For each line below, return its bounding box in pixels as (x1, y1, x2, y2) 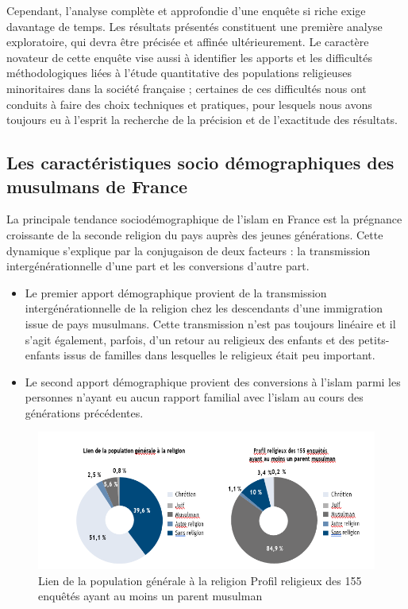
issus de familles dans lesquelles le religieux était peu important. (64, 347, 375, 363)
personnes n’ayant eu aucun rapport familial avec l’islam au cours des (25, 389, 364, 405)
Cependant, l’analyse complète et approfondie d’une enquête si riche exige (6, 2, 366, 18)
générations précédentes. (25, 404, 144, 421)
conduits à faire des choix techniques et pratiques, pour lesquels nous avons (6, 95, 372, 112)
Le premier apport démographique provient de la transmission (25, 284, 327, 301)
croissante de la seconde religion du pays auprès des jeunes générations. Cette (6, 226, 383, 242)
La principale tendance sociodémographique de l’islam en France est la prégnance (6, 211, 402, 227)
